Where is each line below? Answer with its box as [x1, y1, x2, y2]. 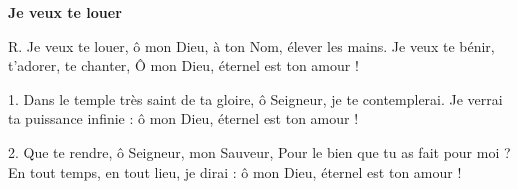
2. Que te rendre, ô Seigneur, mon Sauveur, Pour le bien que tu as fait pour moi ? [8, 141, 511, 162]
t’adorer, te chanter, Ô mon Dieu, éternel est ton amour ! [8, 55, 359, 76]
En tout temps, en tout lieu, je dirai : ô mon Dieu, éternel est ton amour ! [8, 161, 462, 182]
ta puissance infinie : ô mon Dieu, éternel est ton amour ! [8, 108, 359, 129]
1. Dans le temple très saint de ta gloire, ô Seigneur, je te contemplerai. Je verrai [8, 88, 503, 109]
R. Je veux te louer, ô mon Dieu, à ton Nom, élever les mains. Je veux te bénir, [8, 35, 495, 56]
